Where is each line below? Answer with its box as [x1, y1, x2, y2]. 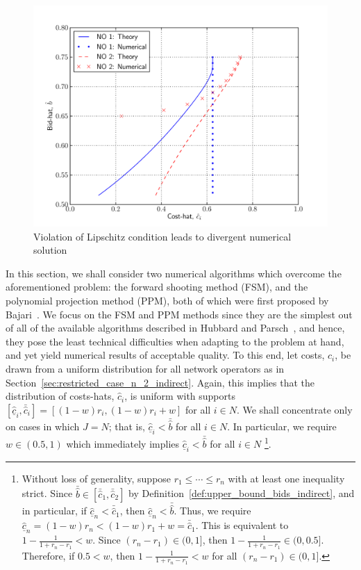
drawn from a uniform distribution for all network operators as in [6, 361, 285, 375]
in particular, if [22, 503, 87, 518]
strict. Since [22, 486, 73, 500]
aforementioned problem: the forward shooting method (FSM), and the [6, 279, 308, 294]
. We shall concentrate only [237, 402, 353, 416]
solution [33, 243, 67, 257]
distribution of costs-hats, [6, 389, 115, 403]
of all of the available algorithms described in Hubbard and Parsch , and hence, [6, 320, 345, 335]
